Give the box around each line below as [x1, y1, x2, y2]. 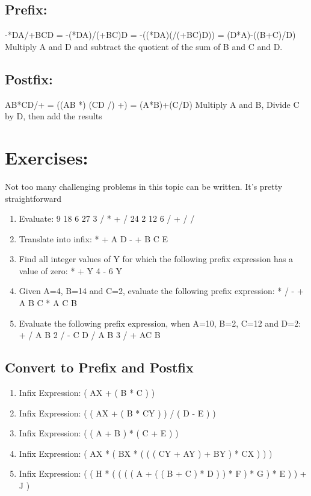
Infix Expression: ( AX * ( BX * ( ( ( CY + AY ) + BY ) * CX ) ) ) [19, 447, 273, 459]
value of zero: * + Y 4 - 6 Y [19, 264, 122, 277]
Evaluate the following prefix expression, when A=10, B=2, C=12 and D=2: [19, 316, 301, 329]
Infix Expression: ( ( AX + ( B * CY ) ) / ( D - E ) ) [19, 406, 216, 419]
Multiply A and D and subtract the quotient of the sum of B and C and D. [5, 40, 283, 52]
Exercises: [5, 145, 88, 169]
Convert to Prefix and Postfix [5, 358, 194, 377]
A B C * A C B [19, 297, 77, 309]
